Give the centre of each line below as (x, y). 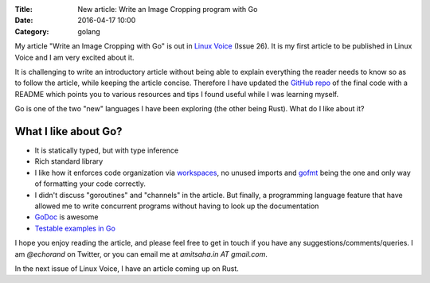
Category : (32, 31)
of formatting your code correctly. (90, 184)
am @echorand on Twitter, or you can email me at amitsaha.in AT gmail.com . (141, 254)
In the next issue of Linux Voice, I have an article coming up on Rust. (127, 268)
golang (89, 31)
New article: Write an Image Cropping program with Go (168, 9)
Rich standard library (69, 161)
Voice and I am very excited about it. (74, 57)
